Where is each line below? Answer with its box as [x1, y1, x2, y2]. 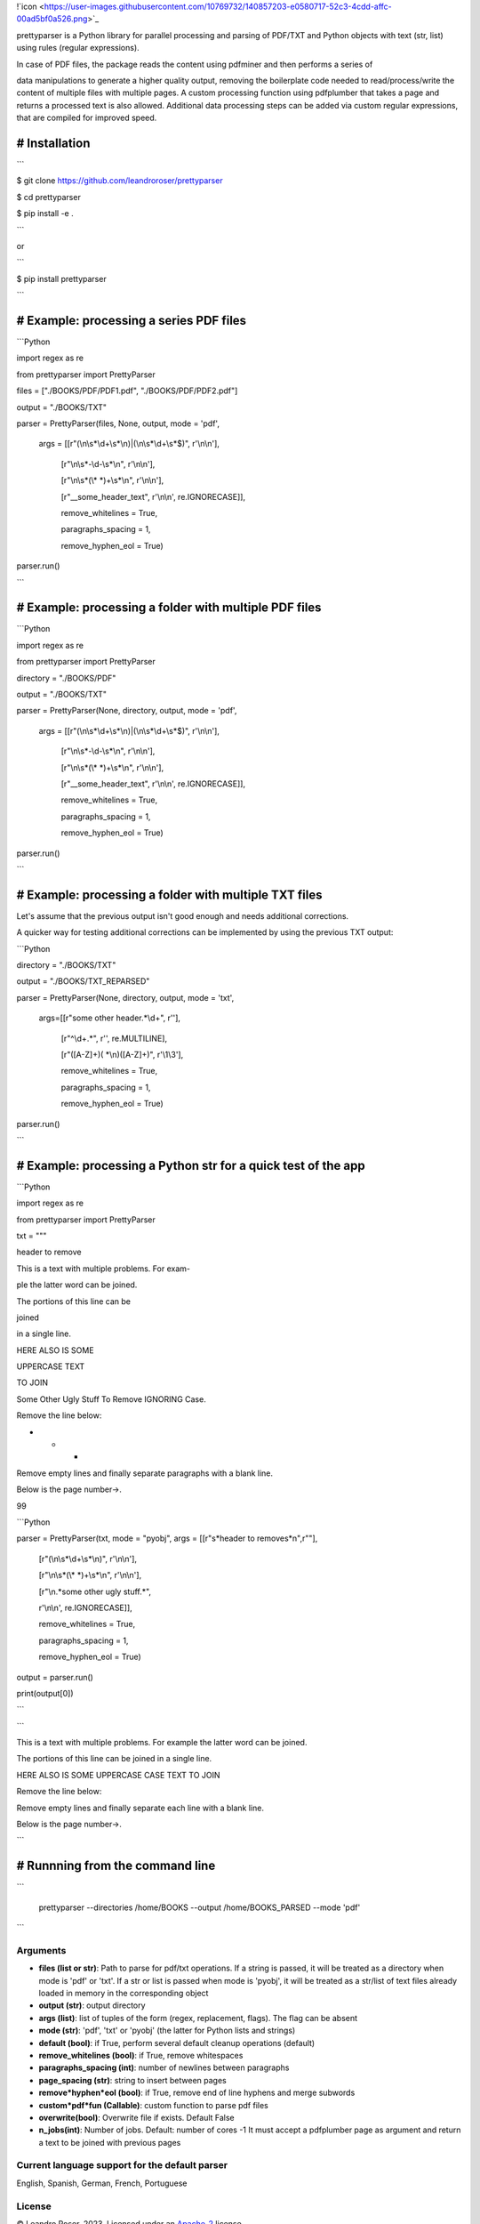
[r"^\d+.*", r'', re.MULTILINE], [60, 1033, 168, 1044]
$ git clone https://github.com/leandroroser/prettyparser [16, 175, 223, 186]
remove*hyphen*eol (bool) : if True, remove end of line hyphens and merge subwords [38, 2087, 356, 2099]
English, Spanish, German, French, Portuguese [16, 2178, 188, 2188]
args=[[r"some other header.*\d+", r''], [38, 1012, 181, 1023]
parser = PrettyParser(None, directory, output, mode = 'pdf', [16, 705, 237, 716]
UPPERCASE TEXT [16, 1361, 85, 1372]
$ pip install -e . [16, 208, 75, 219]
